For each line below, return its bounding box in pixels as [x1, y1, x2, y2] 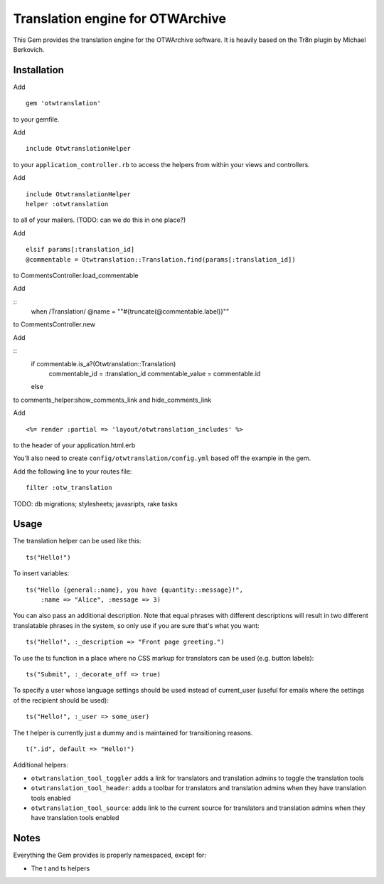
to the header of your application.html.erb [13, 441, 136, 449]
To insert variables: [13, 569, 70, 577]
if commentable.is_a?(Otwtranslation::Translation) [31, 359, 176, 368]
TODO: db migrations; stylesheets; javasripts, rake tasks [13, 499, 178, 508]
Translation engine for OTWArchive [13, 11, 227, 26]
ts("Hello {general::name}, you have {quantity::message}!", [26, 585, 243, 594]
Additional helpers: [13, 761, 69, 769]
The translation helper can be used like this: [13, 537, 142, 545]
